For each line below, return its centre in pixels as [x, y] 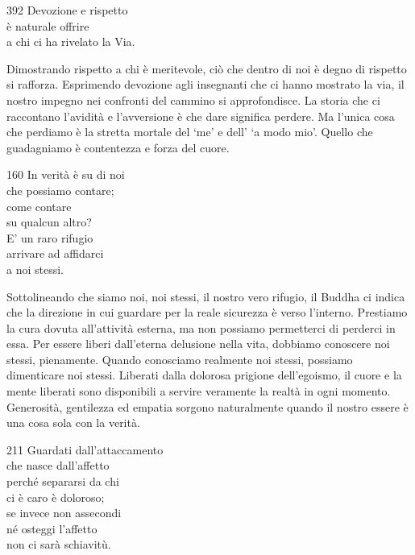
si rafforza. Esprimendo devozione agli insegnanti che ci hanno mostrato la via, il [205, 84]
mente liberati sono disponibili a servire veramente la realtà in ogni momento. [199, 391]
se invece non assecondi [64, 513]
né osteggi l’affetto [52, 528]
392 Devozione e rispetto [67, 10]
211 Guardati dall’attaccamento [85, 449]
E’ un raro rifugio [50, 237]
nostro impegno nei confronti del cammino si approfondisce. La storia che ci [193, 99]
